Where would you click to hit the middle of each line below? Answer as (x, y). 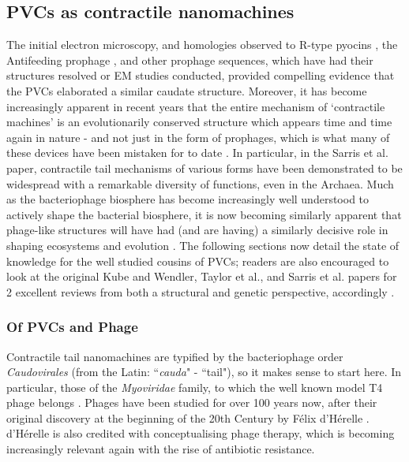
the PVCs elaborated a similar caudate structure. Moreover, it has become (187, 90)
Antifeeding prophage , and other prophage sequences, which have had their (190, 60)
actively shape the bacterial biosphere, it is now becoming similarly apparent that (204, 214)
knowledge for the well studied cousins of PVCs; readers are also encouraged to (198, 261)
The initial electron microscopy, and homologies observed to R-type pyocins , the (202, 45)
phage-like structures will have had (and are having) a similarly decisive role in (197, 230)
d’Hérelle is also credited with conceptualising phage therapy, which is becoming (201, 433)
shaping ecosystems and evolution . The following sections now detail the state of (203, 245)
